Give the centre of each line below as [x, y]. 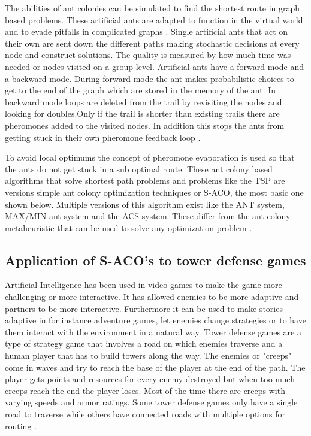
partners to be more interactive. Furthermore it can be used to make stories [144, 308]
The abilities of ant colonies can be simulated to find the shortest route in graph [153, 8]
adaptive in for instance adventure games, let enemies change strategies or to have [155, 320]
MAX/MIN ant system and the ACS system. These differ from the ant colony [148, 216]
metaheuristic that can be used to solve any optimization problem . [129, 227]
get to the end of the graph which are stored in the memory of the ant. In [141, 90]
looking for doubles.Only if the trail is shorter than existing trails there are [142, 113]
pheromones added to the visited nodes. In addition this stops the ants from [145, 125]
